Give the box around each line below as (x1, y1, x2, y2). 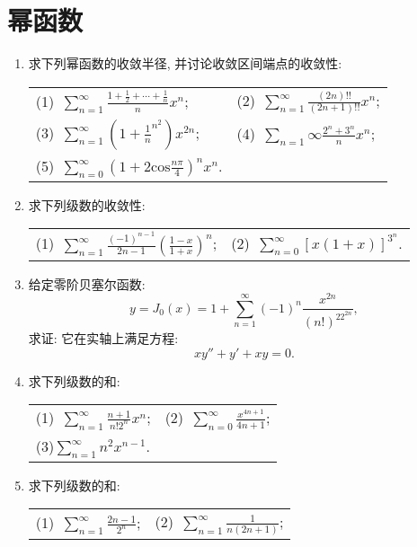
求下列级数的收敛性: (28, 195, 146, 214)
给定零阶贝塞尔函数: (28, 274, 146, 293)
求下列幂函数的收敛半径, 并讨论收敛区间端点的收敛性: (28, 54, 342, 73)
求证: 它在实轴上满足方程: (28, 329, 179, 348)
